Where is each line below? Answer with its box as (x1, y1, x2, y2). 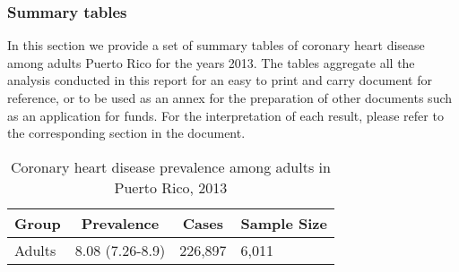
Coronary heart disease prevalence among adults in (11, 156, 331, 177)
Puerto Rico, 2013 (114, 176, 228, 198)
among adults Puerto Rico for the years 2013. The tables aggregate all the (7, 53, 415, 72)
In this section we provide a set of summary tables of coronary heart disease (7, 36, 425, 55)
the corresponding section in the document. (7, 123, 246, 142)
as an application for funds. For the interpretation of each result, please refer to (7, 106, 444, 124)
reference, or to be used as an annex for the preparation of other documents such (7, 89, 453, 106)
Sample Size (240, 212, 327, 234)
